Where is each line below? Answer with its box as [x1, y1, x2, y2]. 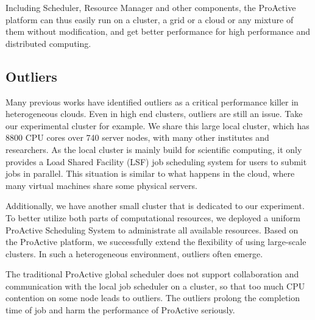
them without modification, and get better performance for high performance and [5, 25, 311, 38]
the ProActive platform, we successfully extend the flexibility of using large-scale [5, 235, 306, 248]
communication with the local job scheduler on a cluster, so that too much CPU [5, 279, 305, 292]
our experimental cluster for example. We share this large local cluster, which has [5, 119, 310, 132]
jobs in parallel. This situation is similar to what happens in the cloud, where [5, 167, 295, 180]
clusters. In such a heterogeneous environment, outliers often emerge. [5, 247, 263, 260]
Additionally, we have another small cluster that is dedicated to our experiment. [5, 199, 305, 212]
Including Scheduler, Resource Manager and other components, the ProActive [5, 1, 296, 13]
